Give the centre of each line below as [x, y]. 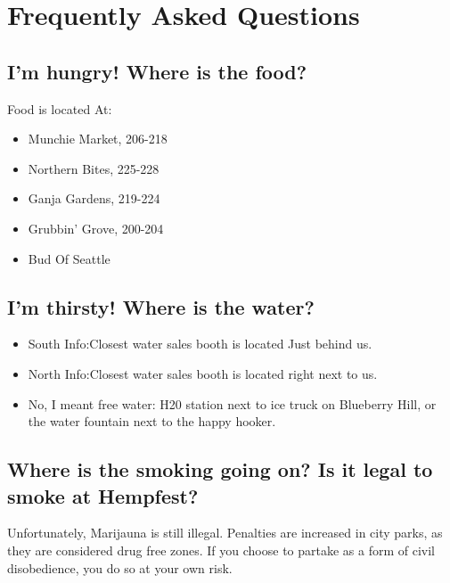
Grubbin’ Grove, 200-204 [96, 228]
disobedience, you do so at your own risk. [120, 567]
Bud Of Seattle [69, 258]
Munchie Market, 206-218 [98, 139]
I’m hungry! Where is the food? [157, 71]
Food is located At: [60, 108]
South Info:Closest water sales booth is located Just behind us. [200, 344]
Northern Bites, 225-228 [94, 168]
